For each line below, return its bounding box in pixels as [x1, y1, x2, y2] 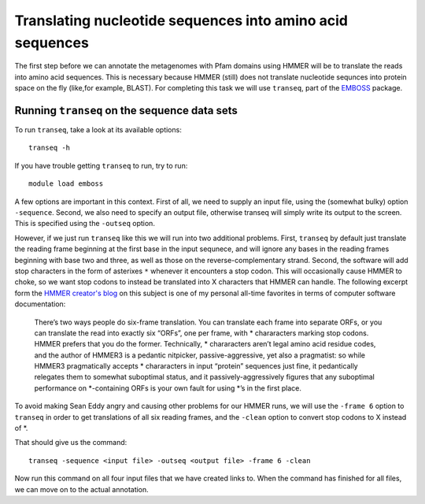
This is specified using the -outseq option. [14, 219, 155, 228]
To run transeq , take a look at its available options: [14, 125, 183, 135]
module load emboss [28, 180, 104, 188]
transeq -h [28, 143, 71, 153]
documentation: [14, 299, 66, 309]
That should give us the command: [14, 438, 128, 447]
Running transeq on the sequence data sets [14, 103, 238, 117]
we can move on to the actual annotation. [14, 484, 149, 494]
